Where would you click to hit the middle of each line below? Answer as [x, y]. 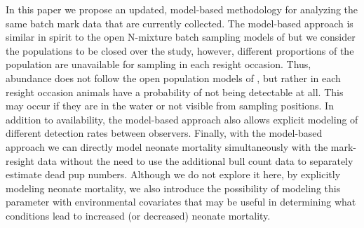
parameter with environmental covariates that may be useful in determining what [181, 202]
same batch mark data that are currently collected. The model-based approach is [180, 23]
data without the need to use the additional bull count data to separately [195, 160]
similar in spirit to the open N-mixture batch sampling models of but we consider [181, 37]
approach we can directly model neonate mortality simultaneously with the [167, 146]
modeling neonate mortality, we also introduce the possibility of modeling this [173, 188]
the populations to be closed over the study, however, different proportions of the [180, 50]
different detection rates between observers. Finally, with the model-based [164, 133]
